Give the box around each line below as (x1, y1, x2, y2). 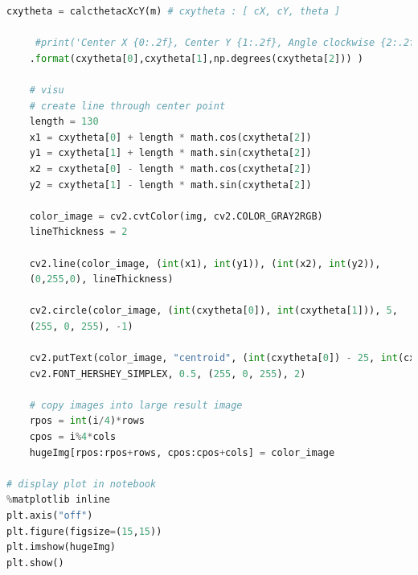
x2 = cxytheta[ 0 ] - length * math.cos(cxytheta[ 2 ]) (29, 162, 312, 175)
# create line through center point (29, 100, 226, 112)
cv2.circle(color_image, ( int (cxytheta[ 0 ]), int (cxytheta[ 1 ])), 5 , (29, 305, 398, 317)
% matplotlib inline (6, 494, 110, 506)
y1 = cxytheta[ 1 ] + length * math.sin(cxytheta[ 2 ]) (29, 147, 312, 159)
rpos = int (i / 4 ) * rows (29, 415, 145, 427)
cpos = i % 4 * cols (29, 431, 117, 443)
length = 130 (29, 116, 99, 128)
